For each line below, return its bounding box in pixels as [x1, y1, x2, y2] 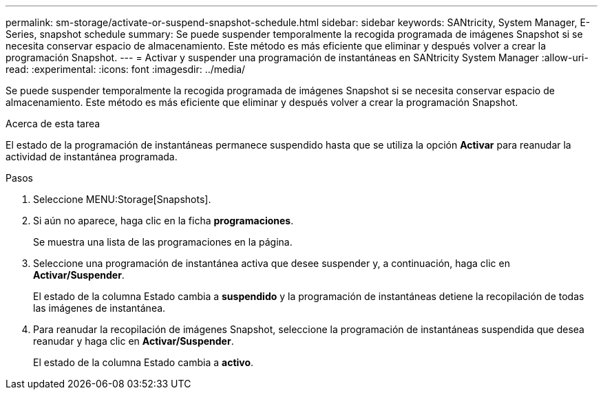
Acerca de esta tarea [6, 118, 100, 129]
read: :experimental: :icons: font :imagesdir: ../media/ [6, 63, 246, 75]
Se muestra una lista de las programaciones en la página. [33, 236, 293, 248]
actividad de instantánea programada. [6, 151, 178, 162]
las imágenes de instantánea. [33, 302, 166, 314]
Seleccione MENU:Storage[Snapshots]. [33, 193, 211, 205]
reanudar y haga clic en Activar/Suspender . [33, 335, 234, 347]
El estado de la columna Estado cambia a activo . [33, 356, 254, 368]
